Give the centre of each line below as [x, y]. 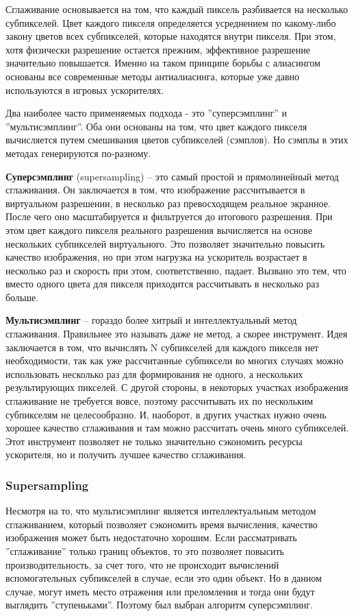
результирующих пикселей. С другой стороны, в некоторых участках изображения [177, 387]
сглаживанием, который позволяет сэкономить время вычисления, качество [162, 524]
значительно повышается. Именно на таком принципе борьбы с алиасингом [163, 63]
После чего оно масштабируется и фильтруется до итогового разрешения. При [169, 216]
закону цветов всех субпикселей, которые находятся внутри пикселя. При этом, [171, 36]
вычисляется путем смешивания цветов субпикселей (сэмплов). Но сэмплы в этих [177, 140]
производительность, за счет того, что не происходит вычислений [142, 564]
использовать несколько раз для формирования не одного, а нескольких [154, 374]
